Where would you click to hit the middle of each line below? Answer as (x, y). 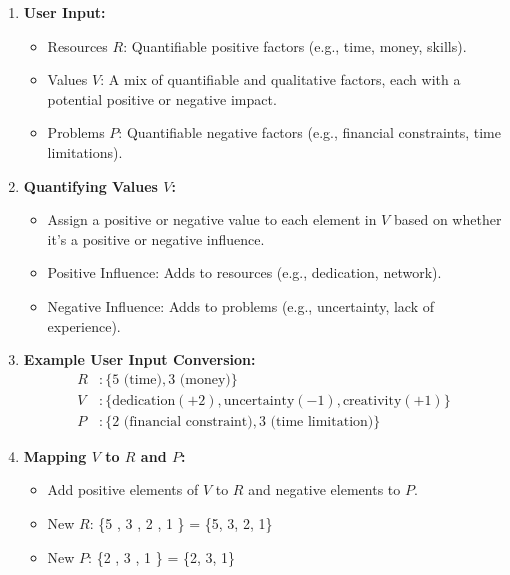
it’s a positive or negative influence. (156, 238)
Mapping (55, 455)
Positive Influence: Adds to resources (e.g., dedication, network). (244, 272)
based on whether (447, 219)
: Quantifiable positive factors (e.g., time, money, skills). (295, 45)
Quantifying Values (90, 185)
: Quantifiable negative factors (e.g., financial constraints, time (309, 132)
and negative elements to (324, 489)
